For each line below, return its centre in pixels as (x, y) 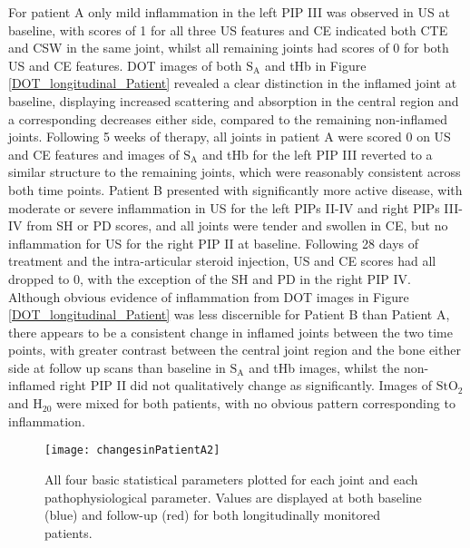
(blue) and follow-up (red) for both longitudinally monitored (213, 515)
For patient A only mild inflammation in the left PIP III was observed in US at (229, 12)
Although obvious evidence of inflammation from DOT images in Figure (209, 296)
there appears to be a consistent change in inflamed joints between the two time (230, 332)
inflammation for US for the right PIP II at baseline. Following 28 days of (214, 243)
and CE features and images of (94, 154)
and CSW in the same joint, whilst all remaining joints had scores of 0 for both (229, 48)
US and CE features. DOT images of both (125, 65)
